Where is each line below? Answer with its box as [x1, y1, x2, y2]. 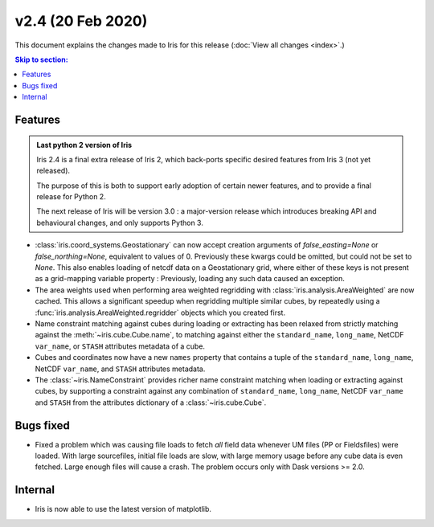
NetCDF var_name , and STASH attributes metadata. [35, 364, 206, 374]
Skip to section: [14, 55, 68, 64]
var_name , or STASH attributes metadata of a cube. [35, 341, 205, 351]
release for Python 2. [36, 192, 106, 202]
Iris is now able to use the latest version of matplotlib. [35, 505, 212, 514]
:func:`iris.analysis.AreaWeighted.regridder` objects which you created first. [35, 308, 285, 317]
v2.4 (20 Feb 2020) [14, 12, 148, 30]
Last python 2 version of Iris [36, 140, 133, 149]
